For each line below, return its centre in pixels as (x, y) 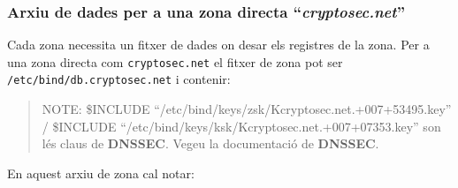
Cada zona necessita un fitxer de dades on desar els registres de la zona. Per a (218, 45)
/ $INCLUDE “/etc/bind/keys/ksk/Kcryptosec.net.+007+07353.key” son (241, 126)
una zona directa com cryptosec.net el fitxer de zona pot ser (175, 61)
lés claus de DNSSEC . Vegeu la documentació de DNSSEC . (210, 143)
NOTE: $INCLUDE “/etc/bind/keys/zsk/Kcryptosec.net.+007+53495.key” (247, 109)
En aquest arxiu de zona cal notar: (101, 173)
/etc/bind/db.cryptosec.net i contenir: (119, 79)
